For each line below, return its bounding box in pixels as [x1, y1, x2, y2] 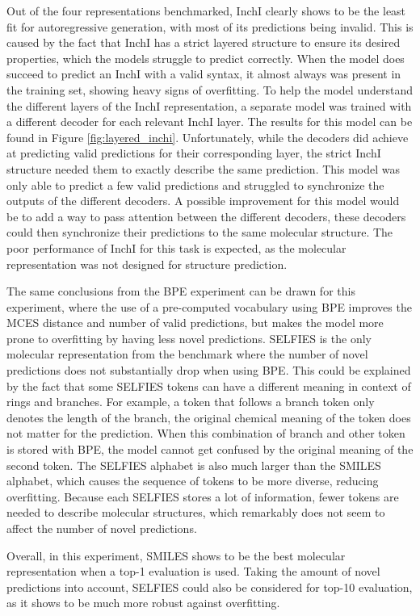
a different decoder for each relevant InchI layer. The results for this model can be [6, 113, 413, 130]
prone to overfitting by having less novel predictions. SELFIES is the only [6, 329, 372, 346]
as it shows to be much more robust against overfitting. [6, 594, 280, 611]
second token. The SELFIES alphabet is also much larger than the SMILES [6, 456, 381, 473]
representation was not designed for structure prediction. [6, 255, 288, 272]
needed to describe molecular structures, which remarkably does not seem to [6, 504, 385, 521]
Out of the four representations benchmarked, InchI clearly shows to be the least [6, 2, 406, 19]
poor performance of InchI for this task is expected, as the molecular [6, 239, 346, 256]
